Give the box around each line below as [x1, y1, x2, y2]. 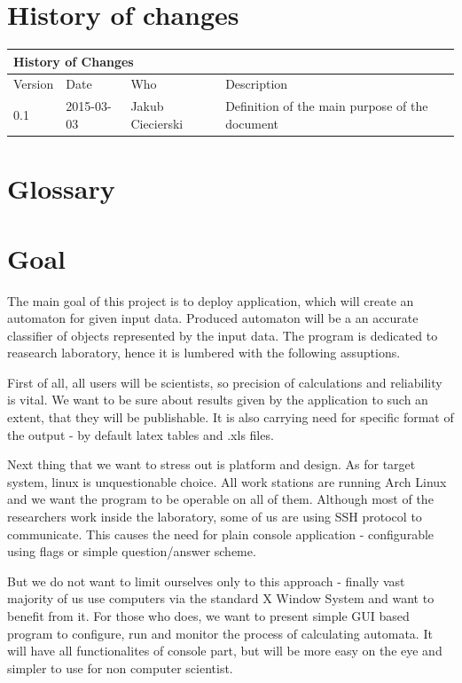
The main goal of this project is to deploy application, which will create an [7, 291, 414, 310]
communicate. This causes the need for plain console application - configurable [7, 524, 435, 543]
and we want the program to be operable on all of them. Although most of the [7, 490, 434, 508]
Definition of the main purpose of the [225, 97, 428, 115]
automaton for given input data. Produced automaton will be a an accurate [7, 309, 419, 327]
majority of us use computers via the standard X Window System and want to [7, 589, 435, 608]
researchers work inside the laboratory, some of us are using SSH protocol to [7, 507, 422, 526]
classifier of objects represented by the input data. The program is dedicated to [7, 326, 438, 344]
